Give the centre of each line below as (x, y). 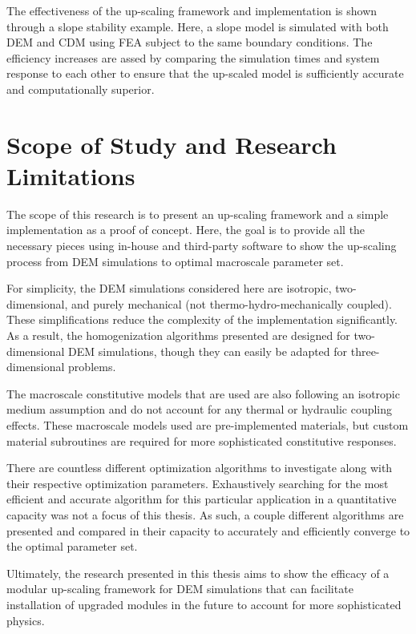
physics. (26, 620)
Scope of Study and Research (172, 144)
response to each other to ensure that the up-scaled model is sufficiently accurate (205, 73)
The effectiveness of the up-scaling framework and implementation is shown (192, 10)
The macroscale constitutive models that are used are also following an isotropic (203, 393)
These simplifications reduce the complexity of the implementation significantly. (202, 319)
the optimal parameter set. (72, 546)
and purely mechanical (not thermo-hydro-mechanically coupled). (231, 303)
